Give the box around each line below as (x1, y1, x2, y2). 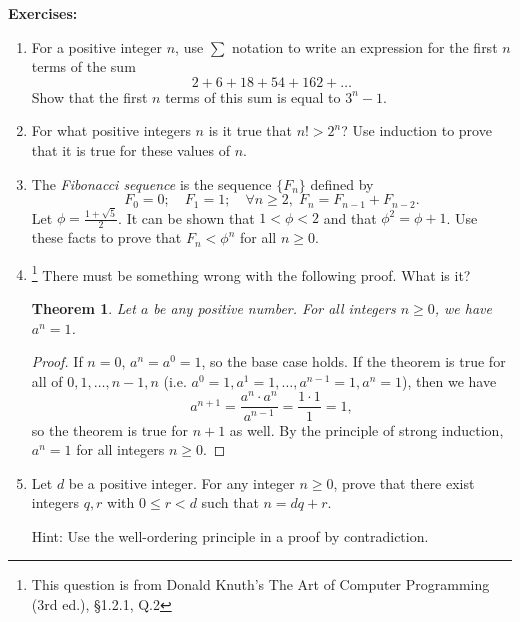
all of (31, 370, 63, 391)
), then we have (402, 370, 497, 391)
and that (323, 207, 377, 228)
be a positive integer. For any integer (68, 472, 295, 493)
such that (201, 492, 259, 513)
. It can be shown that (118, 207, 255, 228)
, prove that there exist (333, 472, 475, 493)
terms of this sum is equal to (165, 86, 341, 107)
